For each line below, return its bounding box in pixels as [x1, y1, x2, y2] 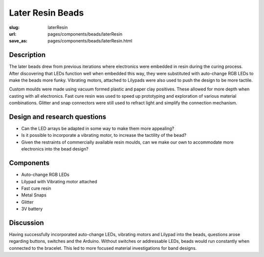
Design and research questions [9, 113, 107, 121]
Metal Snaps [21, 192, 46, 198]
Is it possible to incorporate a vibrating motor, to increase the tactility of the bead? [21, 132, 187, 138]
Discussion [9, 218, 44, 227]
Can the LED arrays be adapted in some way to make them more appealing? [21, 126, 175, 131]
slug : [9, 24, 20, 30]
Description [9, 51, 46, 59]
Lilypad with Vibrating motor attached [21, 178, 97, 184]
